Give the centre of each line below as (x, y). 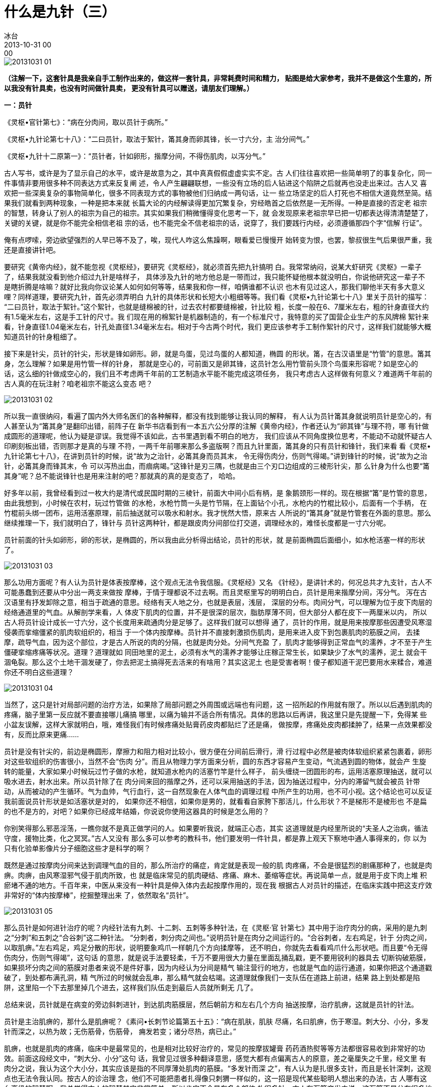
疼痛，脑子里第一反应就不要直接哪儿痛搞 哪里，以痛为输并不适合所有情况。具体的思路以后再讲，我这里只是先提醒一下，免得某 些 (216, 714)
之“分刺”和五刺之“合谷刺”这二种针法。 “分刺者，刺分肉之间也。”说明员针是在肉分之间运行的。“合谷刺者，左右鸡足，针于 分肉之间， (218, 937)
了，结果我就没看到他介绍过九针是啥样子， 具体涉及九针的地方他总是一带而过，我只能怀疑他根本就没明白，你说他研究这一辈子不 (215, 276)
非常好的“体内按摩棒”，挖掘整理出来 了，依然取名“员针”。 (99, 895)
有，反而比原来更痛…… (42, 734)
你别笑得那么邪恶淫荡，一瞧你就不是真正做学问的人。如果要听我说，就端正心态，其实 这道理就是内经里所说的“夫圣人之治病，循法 (216, 828)
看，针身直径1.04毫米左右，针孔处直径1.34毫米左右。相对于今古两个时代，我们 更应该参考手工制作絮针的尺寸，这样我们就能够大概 (218, 326)
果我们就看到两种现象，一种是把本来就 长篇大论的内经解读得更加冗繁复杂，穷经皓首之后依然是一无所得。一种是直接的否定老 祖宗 (216, 203)
